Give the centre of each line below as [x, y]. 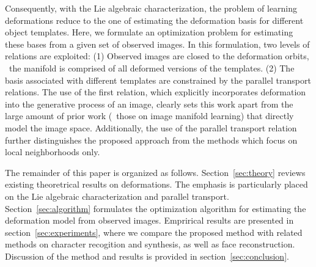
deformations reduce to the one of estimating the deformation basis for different [154, 20]
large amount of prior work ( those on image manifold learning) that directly [149, 116]
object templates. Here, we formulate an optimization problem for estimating [149, 32]
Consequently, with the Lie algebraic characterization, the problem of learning [151, 8]
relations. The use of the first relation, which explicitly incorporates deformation [156, 92]
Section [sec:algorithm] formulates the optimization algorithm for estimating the [156, 208]
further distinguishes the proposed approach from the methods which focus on [151, 140]
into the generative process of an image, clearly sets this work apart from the [149, 104]
